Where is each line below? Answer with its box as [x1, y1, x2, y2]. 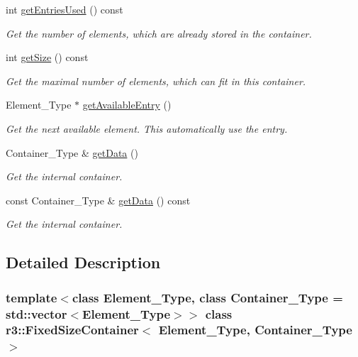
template [6, 288, 57, 306]
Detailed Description [6, 251, 161, 273]
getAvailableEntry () [82, 97, 172, 112]
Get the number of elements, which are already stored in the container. [6, 26, 312, 40]
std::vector [6, 304, 67, 322]
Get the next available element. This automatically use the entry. [6, 121, 288, 136]
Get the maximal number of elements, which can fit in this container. [6, 73, 306, 88]
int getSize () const [6, 50, 89, 65]
